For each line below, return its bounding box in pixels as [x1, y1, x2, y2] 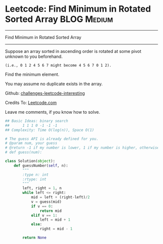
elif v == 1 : [31, 213, 57, 218]
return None [22, 235, 47, 240]
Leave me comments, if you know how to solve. [5, 109, 100, 115]
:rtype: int [22, 176, 47, 182]
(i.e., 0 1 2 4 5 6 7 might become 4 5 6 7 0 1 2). [5, 63, 112, 68]
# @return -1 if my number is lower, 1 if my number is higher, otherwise [5, 145, 160, 150]
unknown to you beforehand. [5, 53, 63, 59]
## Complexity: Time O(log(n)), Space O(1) [5, 127, 95, 132]
